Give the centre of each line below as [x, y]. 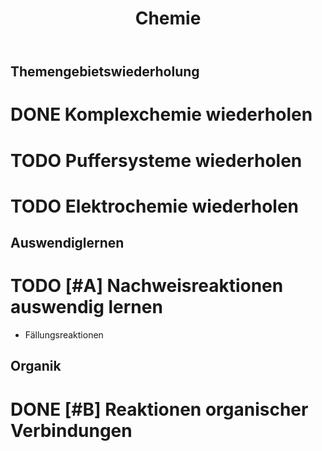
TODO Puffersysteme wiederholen [156, 160]
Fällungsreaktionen [64, 335]
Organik [36, 366]
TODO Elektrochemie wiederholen [155, 206]
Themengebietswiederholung [105, 72]
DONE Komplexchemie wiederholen [161, 114]
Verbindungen [71, 430]
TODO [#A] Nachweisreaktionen [147, 286]
